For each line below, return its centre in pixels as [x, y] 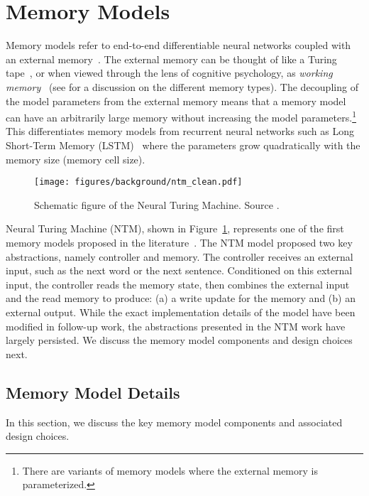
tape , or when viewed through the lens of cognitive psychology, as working [169, 73]
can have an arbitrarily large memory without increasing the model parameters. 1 [181, 116]
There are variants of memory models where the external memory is [170, 470]
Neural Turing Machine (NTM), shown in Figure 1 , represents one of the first [175, 228]
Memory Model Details [93, 392]
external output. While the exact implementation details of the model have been [181, 312]
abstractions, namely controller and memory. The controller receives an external [180, 256]
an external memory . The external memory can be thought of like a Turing [171, 59]
